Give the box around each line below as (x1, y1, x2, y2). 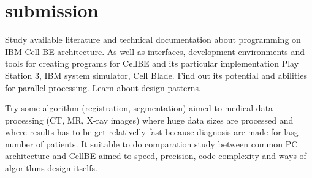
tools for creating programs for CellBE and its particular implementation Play (5, 57, 299, 70)
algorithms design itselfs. (5, 161, 97, 174)
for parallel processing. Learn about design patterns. (5, 81, 202, 94)
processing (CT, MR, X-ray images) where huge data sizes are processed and (5, 113, 294, 126)
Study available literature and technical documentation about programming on (5, 33, 301, 46)
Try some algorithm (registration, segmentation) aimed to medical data (5, 102, 273, 114)
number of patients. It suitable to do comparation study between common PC (5, 137, 298, 150)
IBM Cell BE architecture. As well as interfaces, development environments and (5, 45, 305, 57)
